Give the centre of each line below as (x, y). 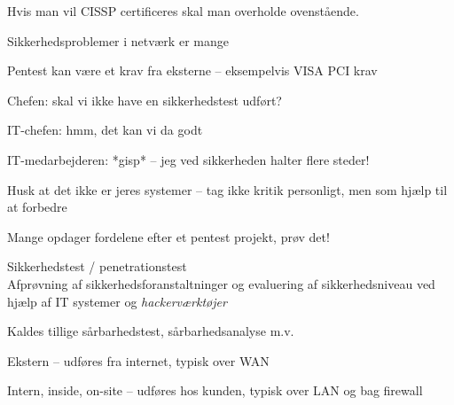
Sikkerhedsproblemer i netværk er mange (118, 40)
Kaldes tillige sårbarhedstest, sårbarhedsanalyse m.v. (151, 331)
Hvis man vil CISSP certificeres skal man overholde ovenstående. (183, 11)
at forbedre (37, 207)
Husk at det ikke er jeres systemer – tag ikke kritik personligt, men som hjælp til (227, 189)
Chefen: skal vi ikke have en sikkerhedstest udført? (145, 100)
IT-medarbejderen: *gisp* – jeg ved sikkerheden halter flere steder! (188, 159)
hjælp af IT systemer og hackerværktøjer (117, 301)
